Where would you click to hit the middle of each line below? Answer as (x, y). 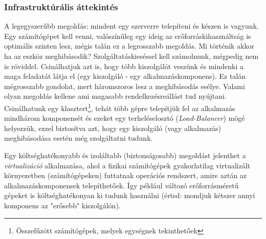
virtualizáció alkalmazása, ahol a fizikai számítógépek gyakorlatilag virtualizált (127, 165)
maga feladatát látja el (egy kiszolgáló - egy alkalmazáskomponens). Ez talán (125, 76)
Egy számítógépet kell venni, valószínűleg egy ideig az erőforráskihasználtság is (128, 36)
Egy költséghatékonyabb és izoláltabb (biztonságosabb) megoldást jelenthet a (125, 155)
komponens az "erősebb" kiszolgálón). (62, 205)
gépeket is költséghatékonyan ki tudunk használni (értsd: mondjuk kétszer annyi (130, 195)
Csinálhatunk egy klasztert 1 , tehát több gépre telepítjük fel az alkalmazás (120, 107)
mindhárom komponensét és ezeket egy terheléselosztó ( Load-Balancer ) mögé (125, 118)
